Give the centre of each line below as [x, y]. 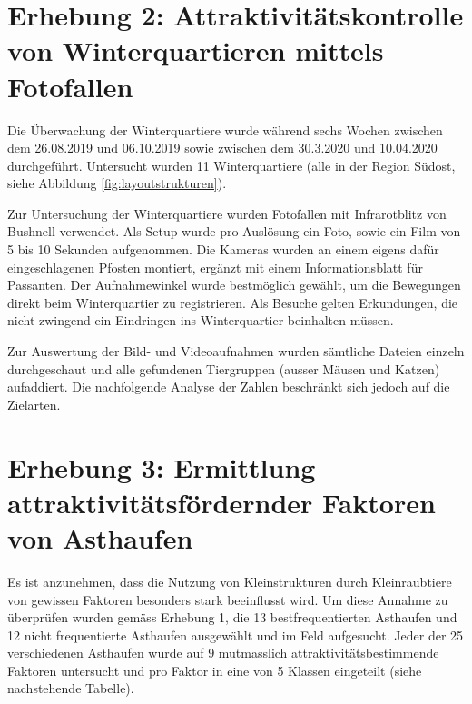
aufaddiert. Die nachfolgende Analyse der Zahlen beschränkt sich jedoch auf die [229, 387]
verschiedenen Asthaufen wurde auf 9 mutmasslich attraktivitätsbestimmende [223, 653]
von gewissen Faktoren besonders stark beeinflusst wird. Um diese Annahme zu [228, 599]
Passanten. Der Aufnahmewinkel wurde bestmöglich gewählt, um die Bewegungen [234, 285]
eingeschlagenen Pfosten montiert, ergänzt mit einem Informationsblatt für [215, 267]
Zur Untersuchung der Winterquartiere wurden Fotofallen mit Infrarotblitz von [227, 213]
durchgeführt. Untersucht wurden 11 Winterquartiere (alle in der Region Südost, [231, 165]
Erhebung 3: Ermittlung [162, 466]
